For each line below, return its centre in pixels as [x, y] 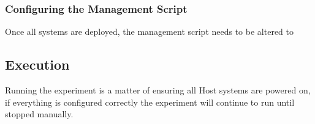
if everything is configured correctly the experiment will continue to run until [150, 102]
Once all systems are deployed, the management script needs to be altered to [149, 31]
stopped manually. [39, 114]
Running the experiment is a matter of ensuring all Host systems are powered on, [158, 90]
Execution [37, 64]
